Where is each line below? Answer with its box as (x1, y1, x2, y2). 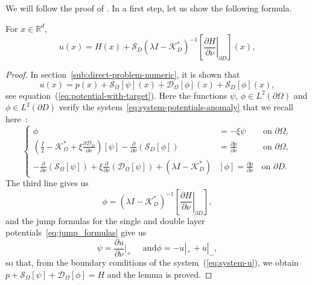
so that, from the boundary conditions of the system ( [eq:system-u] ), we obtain (5, 255, 299, 268)
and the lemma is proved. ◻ (107, 268, 212, 280)
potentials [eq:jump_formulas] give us (5, 226, 147, 239)
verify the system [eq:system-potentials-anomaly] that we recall (59, 101, 294, 113)
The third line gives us (5, 177, 89, 189)
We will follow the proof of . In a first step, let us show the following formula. (5, 2, 292, 14)
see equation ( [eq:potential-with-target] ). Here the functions (5, 89, 228, 101)
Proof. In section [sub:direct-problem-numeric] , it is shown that (5, 68, 240, 81)
